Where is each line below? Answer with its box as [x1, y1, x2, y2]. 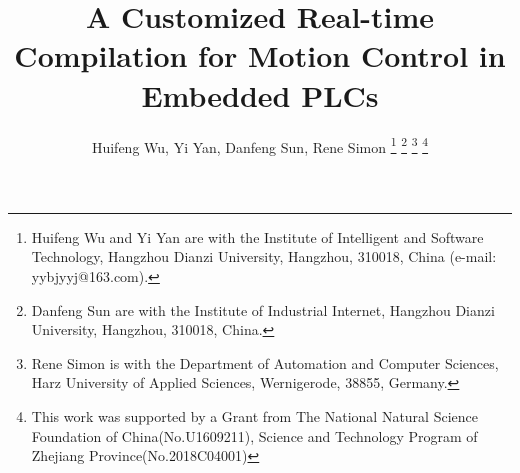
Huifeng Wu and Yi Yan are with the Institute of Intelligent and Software [31, 226, 484, 247]
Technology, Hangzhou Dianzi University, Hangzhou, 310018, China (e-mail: [31, 246, 497, 267]
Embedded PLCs [141, 74, 379, 115]
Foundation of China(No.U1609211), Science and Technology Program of [31, 425, 478, 446]
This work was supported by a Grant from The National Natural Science [31, 405, 478, 426]
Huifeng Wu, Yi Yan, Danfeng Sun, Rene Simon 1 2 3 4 [91, 133, 429, 157]
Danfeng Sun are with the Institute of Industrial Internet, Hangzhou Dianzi [31, 299, 495, 320]
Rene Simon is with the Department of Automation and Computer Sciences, [31, 352, 499, 373]
